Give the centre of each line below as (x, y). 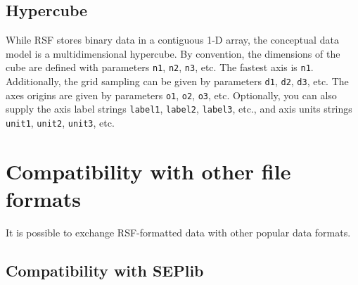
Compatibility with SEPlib (105, 270)
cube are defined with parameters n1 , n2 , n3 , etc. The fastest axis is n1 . (160, 67)
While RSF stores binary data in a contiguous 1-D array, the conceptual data (172, 40)
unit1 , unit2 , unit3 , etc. (60, 123)
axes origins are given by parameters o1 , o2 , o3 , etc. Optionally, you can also (171, 95)
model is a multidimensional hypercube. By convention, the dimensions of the (173, 53)
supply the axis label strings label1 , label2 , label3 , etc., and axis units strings (179, 109)
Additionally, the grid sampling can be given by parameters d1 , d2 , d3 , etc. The (177, 81)
